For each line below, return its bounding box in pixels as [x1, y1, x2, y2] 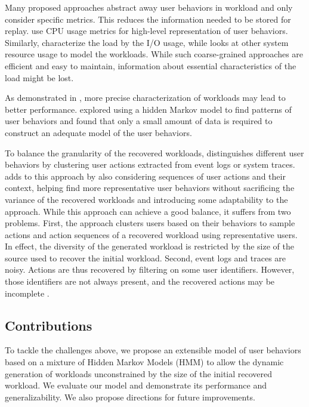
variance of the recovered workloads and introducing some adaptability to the [5, 193, 288, 205]
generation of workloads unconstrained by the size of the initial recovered [5, 367, 273, 380]
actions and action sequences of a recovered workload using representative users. [5, 228, 298, 240]
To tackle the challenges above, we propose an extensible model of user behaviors [5, 344, 301, 356]
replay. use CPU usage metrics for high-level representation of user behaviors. [5, 24, 288, 37]
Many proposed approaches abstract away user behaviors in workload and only [5, 1, 293, 13]
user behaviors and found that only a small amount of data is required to [5, 115, 273, 127]
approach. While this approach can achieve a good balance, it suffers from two [5, 205, 291, 217]
